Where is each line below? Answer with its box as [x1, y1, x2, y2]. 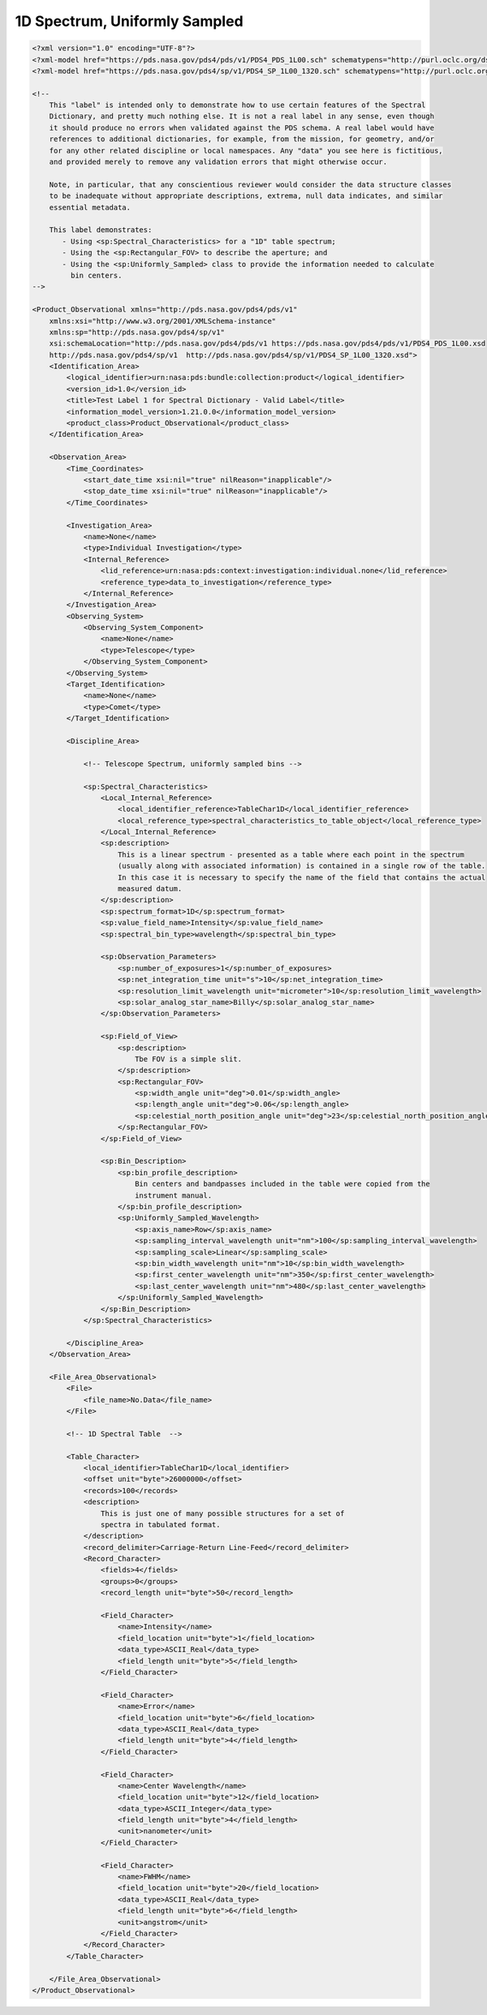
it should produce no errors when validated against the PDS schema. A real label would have [49, 123, 434, 132]
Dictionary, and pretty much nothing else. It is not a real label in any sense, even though [49, 112, 434, 121]
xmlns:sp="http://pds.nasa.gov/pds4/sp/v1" [49, 327, 225, 337]
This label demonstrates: [49, 226, 153, 235]
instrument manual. [134, 1190, 213, 1200]
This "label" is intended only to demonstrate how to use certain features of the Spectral [49, 101, 426, 110]
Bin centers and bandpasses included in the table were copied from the [134, 1179, 430, 1189]
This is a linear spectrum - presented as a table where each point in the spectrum [118, 850, 464, 859]
